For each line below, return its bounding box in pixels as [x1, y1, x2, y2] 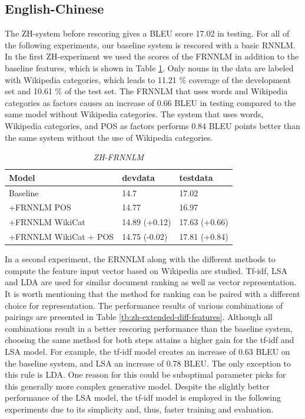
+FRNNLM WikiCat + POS [9, 230, 114, 243]
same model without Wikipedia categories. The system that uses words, [5, 108, 264, 120]
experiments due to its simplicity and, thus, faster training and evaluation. [5, 402, 274, 415]
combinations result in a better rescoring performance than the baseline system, [5, 322, 293, 334]
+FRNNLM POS [9, 201, 71, 213]
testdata [179, 171, 213, 183]
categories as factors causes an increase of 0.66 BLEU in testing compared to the [5, 96, 296, 108]
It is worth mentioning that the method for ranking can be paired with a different [5, 287, 300, 299]
